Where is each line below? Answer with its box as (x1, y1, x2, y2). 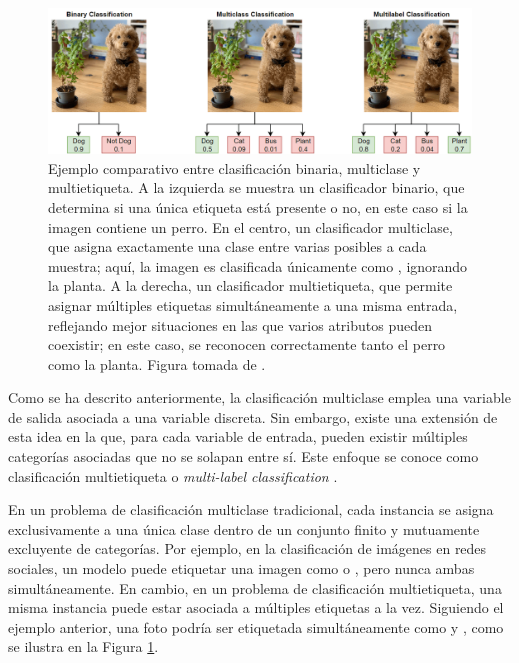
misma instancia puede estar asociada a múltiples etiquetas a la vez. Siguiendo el (8, 597, 504, 618)
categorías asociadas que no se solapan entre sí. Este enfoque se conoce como (8, 446, 479, 467)
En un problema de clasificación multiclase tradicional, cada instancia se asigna (8, 499, 494, 520)
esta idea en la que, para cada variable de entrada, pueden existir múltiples (8, 426, 468, 447)
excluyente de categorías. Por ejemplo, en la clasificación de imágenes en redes (8, 538, 487, 559)
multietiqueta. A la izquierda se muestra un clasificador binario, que (48, 177, 465, 198)
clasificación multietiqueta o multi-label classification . (8, 465, 338, 486)
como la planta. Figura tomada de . (48, 353, 266, 374)
